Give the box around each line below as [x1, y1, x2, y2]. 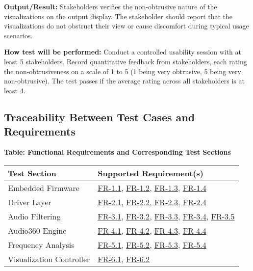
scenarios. [4, 30, 33, 40]
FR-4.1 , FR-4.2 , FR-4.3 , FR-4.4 [98, 224, 206, 236]
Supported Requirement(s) [98, 167, 203, 179]
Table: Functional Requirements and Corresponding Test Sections [4, 146, 231, 157]
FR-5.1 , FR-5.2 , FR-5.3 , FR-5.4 [98, 239, 206, 250]
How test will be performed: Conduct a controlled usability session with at [4, 47, 241, 57]
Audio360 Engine [8, 224, 67, 236]
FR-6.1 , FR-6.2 [98, 253, 150, 265]
